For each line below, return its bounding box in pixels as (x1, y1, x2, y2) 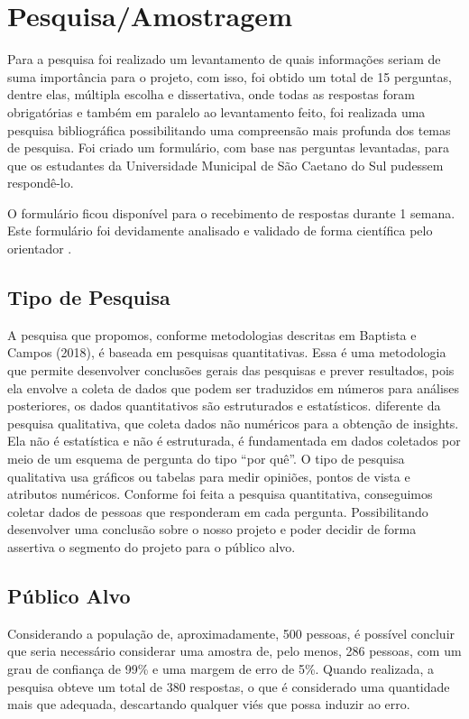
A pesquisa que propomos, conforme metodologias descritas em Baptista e (7, 325, 417, 344)
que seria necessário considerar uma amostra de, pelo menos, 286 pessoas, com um (7, 641, 462, 660)
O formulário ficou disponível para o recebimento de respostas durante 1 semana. (7, 203, 455, 222)
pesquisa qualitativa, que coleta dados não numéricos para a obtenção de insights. (7, 413, 459, 432)
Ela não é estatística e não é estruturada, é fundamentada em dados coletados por (7, 431, 461, 450)
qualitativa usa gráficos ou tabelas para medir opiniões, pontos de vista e (7, 466, 410, 485)
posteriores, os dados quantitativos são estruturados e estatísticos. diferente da (7, 396, 441, 415)
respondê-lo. (7, 173, 74, 192)
